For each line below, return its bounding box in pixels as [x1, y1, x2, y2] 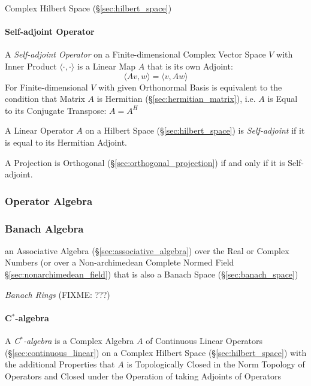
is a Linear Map [77, 59, 136, 72]
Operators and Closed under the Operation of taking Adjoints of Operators [5, 369, 282, 382]
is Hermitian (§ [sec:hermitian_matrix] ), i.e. [96, 92, 256, 105]
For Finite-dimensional [5, 80, 88, 93]
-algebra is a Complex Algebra [23, 334, 134, 346]
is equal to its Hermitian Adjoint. [5, 135, 127, 148]
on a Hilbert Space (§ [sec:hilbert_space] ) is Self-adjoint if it [85, 124, 305, 137]
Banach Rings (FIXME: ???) [5, 288, 110, 300]
